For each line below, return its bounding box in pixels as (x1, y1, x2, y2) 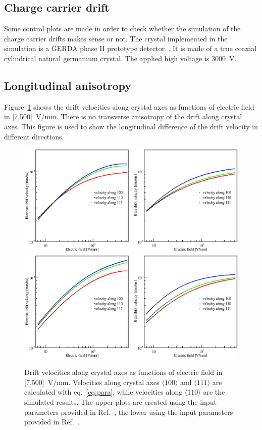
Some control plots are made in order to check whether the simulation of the (4, 23, 241, 34)
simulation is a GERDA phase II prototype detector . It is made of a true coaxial (4, 43, 257, 54)
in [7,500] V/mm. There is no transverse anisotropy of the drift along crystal (4, 111, 242, 122)
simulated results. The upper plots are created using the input (24, 397, 217, 407)
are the (203, 387, 225, 397)
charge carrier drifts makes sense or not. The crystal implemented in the (4, 33, 228, 43)
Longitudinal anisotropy (4, 77, 131, 93)
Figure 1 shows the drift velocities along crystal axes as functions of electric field (4, 101, 254, 112)
